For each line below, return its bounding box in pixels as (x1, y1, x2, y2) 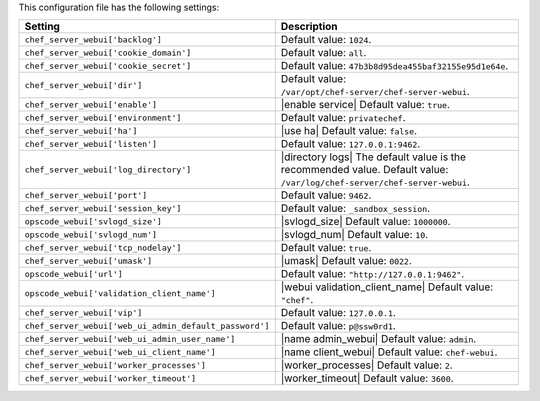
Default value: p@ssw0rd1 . (280, 319, 397, 333)
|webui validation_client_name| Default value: (280, 280, 494, 294)
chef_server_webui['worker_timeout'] (24, 373, 197, 384)
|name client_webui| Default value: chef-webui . (280, 345, 498, 359)
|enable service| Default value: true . (280, 98, 450, 112)
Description (280, 20, 338, 34)
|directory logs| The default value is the (280, 150, 467, 164)
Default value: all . (280, 46, 367, 60)
